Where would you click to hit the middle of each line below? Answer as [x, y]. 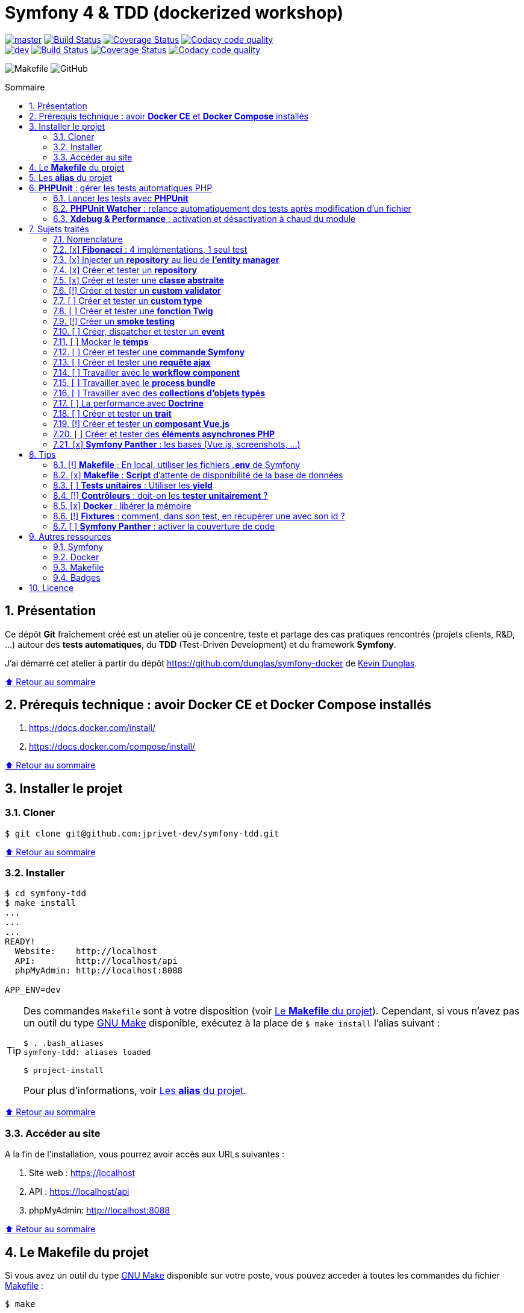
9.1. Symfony [78, 546]
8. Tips [42, 454]
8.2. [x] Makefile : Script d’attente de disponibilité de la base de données [198, 475]
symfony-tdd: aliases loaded [87, 1052]
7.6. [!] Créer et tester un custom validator [137, 290]
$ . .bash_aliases [64, 1043]
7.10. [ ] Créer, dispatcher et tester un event [139, 331]
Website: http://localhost [86, 951]
